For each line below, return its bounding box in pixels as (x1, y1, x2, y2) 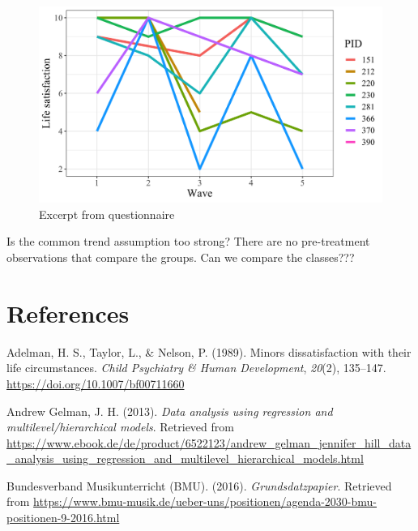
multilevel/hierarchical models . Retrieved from (6, 418, 234, 435)
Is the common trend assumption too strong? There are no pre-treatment (6, 233, 370, 250)
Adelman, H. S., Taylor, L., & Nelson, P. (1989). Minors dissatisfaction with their (6, 343, 412, 360)
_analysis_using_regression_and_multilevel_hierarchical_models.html (6, 450, 364, 467)
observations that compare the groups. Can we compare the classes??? (6, 249, 355, 265)
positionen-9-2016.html (6, 509, 120, 526)
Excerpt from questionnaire (39, 205, 175, 222)
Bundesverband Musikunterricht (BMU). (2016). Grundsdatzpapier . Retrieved (6, 477, 392, 494)
